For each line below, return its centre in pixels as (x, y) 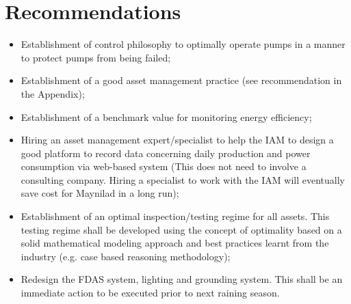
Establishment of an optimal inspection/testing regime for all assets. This (175, 216)
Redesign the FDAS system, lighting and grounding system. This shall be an (182, 279)
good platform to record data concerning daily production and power (166, 153)
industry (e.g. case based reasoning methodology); (126, 256)
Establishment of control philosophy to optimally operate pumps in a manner (183, 44)
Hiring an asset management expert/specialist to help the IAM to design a (177, 140)
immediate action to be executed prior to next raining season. (150, 293)
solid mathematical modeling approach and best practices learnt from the (175, 243)
